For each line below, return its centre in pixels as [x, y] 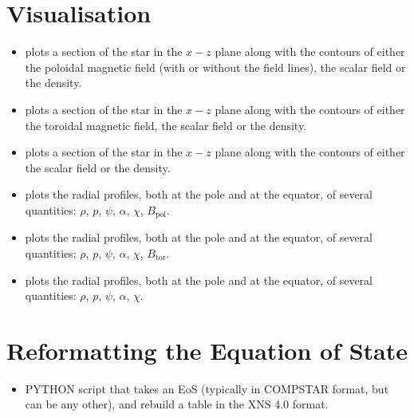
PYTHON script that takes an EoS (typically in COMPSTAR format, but [207, 388]
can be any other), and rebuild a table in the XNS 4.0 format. [177, 404]
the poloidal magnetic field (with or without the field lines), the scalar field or [215, 67]
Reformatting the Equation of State [207, 350]
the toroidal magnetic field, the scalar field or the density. [166, 125]
